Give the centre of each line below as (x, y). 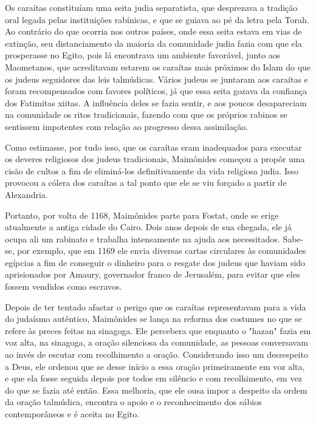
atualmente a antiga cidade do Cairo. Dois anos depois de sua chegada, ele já (148, 227)
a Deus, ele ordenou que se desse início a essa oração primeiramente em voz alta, (155, 366)
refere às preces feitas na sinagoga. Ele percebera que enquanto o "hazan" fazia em (158, 330)
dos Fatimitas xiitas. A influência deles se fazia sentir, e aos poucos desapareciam (156, 102)
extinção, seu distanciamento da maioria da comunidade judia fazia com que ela (153, 43)
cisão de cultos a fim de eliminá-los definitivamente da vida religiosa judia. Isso (152, 170)
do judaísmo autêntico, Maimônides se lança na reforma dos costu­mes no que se (153, 319)
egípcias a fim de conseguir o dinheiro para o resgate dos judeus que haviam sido (155, 262)
